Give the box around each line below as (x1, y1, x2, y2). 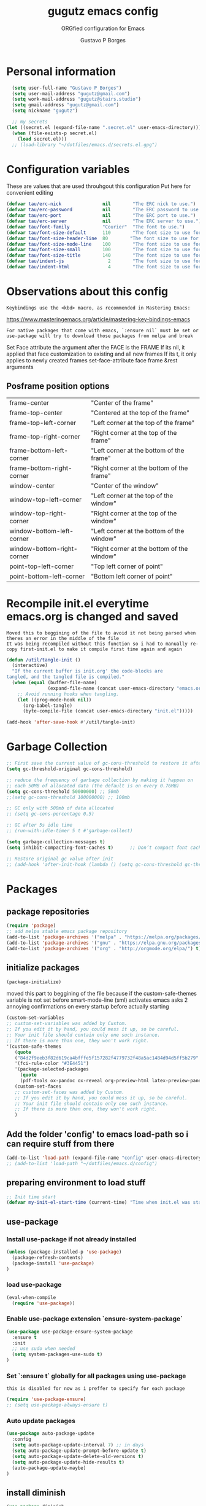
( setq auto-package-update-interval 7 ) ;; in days (12, 1442, 144, 1448)
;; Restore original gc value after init (6, 856, 114, 862)
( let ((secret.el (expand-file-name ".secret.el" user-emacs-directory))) (6, 124, 202, 130)
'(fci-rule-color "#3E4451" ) (14, 1061, 89, 1067)
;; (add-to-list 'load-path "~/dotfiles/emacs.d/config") (6, 1160, 158, 1166)
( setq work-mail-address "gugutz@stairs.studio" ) (12, 96, 141, 103)
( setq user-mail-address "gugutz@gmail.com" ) (12, 90, 131, 96)
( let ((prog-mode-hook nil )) (17, 696, 92, 703)
